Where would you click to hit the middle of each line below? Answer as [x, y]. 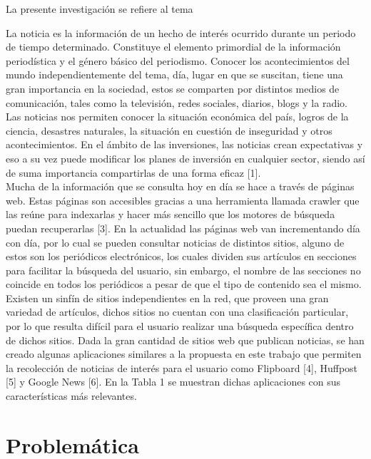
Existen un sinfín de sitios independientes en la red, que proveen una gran [167, 298]
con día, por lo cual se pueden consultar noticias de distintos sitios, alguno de [175, 242]
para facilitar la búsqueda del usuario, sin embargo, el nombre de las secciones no [183, 270]
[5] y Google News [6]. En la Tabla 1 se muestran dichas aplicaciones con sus [173, 382]
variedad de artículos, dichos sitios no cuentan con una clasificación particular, [177, 312]
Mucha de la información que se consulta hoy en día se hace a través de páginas [180, 186]
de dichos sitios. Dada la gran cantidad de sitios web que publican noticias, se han [185, 340]
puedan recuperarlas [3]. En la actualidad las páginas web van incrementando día [183, 228]
